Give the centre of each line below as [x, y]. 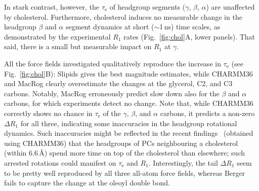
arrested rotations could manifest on [60, 162]
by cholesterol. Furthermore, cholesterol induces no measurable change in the [123, 16]
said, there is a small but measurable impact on [78, 46]
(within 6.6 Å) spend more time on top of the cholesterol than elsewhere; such [125, 153]
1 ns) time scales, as [190, 27]
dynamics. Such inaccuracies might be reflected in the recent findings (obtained [129, 133]
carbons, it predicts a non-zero [207, 113]
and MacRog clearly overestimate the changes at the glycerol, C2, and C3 [118, 83]
